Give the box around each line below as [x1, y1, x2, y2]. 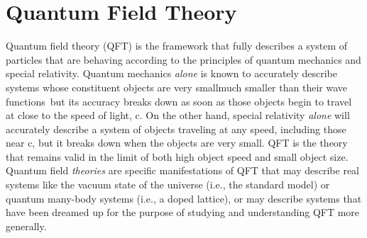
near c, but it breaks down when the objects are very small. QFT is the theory [6, 135, 348, 150]
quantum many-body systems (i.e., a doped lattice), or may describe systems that [6, 191, 362, 205]
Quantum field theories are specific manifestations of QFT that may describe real [6, 163, 360, 178]
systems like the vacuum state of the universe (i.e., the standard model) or [6, 177, 330, 192]
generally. [6, 218, 47, 233]
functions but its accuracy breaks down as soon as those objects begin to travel [6, 93, 352, 108]
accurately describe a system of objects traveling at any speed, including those [6, 121, 346, 136]
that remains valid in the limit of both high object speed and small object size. [6, 149, 349, 164]
